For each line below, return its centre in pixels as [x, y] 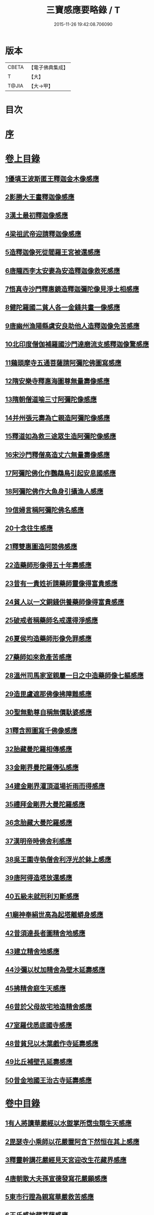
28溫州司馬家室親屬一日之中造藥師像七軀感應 [74, 675]
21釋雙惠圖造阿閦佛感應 [41, 547]
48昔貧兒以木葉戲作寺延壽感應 [52, 1043]
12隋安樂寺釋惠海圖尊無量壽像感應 [57, 381]
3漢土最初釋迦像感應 [37, 215]
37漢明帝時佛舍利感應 [38, 841]
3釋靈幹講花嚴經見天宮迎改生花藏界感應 [66, 1160]
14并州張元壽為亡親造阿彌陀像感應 [58, 418]
